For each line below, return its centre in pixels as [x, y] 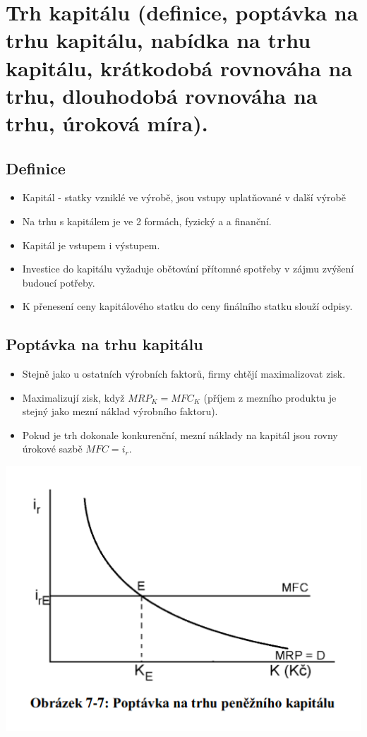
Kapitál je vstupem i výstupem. [91, 245]
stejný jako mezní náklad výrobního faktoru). [120, 411]
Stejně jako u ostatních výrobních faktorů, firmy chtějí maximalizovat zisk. [184, 374]
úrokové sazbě [52, 449]
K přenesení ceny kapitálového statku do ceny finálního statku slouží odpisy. [187, 306]
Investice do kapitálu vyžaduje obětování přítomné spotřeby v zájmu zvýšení [188, 269]
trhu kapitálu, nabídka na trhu [158, 40]
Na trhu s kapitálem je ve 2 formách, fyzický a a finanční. [147, 221]
